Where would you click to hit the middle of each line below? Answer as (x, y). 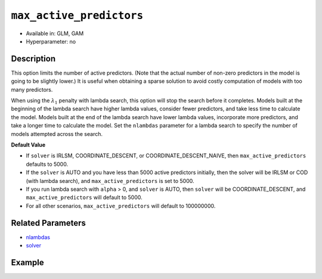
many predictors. (32, 89)
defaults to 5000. (47, 164)
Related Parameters (49, 223)
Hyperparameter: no (51, 41)
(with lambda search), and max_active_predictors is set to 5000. (110, 181)
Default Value (28, 145)
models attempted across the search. (57, 134)
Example (27, 262)
